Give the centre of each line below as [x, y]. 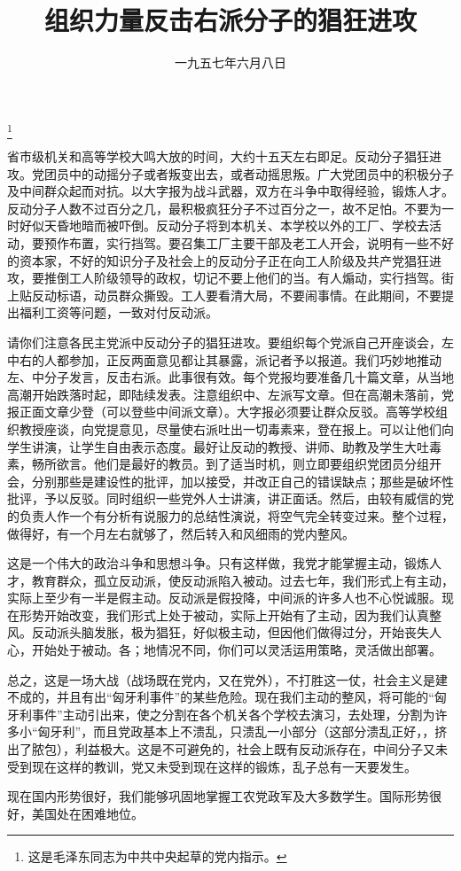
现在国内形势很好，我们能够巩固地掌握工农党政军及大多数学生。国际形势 [218, 796]
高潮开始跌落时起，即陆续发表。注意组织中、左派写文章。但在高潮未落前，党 [230, 394]
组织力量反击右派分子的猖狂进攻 [230, 20]
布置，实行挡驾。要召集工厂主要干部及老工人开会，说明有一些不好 [261, 243]
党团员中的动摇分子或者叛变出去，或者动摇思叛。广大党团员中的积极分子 [242, 173]
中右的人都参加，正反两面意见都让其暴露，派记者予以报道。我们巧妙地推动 [224, 359]
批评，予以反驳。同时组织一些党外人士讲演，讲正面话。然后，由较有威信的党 [230, 498]
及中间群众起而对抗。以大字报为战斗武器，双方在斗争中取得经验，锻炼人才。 [230, 191]
